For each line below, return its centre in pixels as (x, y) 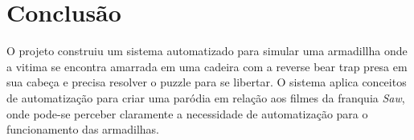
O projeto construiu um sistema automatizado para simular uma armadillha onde (207, 51)
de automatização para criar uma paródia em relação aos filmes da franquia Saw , (206, 97)
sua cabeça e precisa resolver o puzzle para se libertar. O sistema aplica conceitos (207, 82)
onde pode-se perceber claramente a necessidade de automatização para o (187, 113)
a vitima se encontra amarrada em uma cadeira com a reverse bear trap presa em (207, 66)
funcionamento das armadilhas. (83, 129)
